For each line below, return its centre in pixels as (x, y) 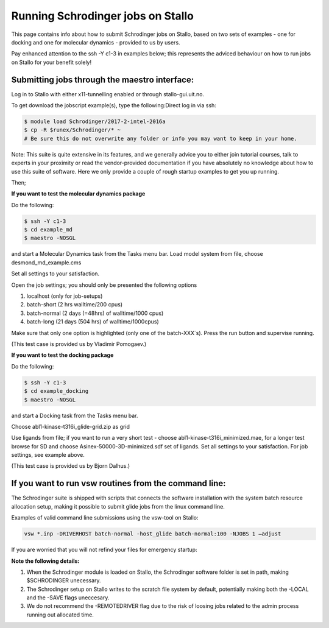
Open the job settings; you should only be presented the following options (104, 285)
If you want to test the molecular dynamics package (78, 194)
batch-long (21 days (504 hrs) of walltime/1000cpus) (93, 322)
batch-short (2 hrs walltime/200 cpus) (75, 305)
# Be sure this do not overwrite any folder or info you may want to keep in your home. (161, 138)
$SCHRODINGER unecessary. (64, 580)
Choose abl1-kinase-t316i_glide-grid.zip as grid (71, 426)
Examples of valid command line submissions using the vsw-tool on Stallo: (105, 518)
